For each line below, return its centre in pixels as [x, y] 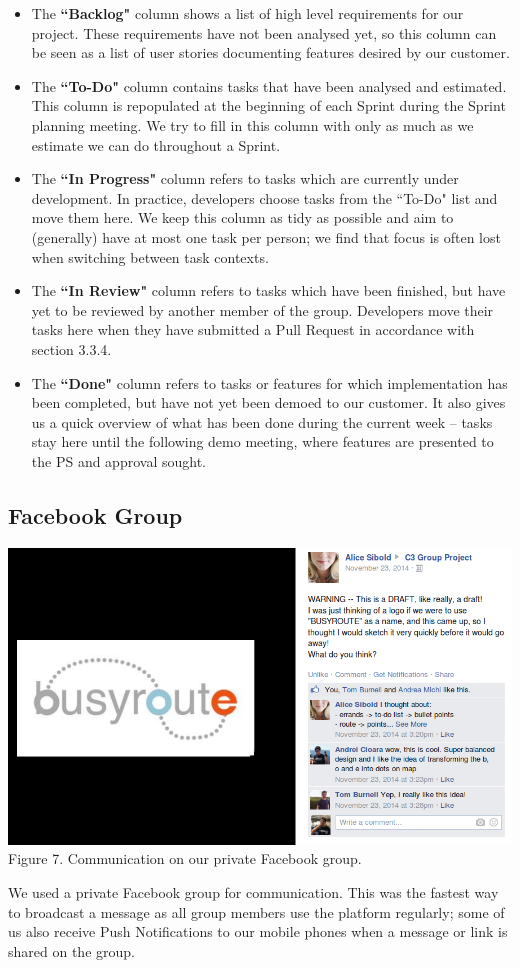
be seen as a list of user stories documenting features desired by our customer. [270, 52]
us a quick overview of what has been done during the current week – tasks [262, 421]
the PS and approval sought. [118, 460]
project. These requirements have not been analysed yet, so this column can [264, 32]
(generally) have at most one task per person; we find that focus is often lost [266, 236]
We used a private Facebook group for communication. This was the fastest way [253, 891]
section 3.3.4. [71, 348]
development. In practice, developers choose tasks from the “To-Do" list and [264, 197]
